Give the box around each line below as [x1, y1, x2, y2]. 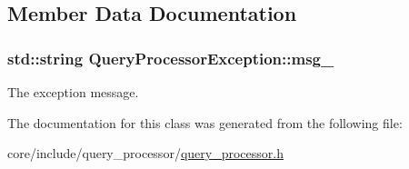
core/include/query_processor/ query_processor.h [7, 144, 284, 163]
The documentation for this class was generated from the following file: [7, 113, 403, 132]
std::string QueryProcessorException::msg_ [7, 46, 334, 69]
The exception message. [7, 83, 139, 101]
